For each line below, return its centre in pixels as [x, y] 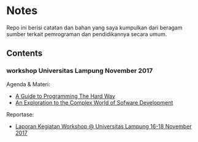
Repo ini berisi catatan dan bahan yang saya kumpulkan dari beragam [94, 28]
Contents [25, 54]
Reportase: [20, 114]
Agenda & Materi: [28, 84]
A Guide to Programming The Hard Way [65, 96]
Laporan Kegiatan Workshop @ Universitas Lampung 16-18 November [103, 126]
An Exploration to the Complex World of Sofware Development [94, 102]
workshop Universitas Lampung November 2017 [80, 71]
